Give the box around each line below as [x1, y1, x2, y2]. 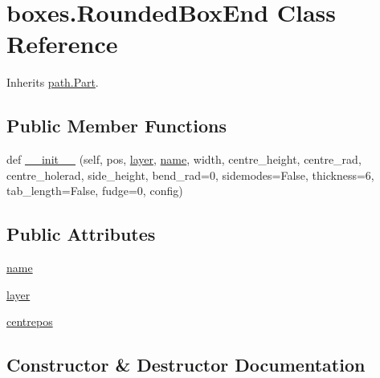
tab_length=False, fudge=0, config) [6, 182, 183, 199]
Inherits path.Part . [6, 74, 99, 91]
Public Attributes [6, 222, 156, 246]
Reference [6, 27, 118, 60]
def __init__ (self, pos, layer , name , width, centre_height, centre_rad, [6, 151, 362, 168]
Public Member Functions [6, 113, 227, 138]
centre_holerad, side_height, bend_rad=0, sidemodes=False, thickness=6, [6, 166, 374, 183]
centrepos [6, 313, 53, 330]
